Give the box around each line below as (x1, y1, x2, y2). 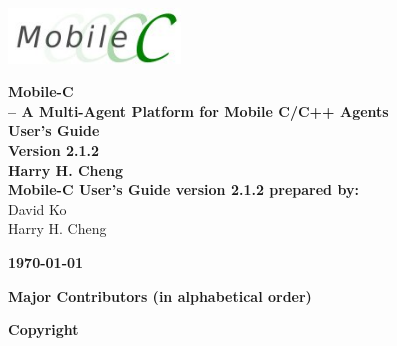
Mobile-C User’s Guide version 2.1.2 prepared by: (8, 179, 359, 200)
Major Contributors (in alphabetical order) (8, 285, 312, 306)
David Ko (8, 198, 67, 219)
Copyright (8, 319, 79, 340)
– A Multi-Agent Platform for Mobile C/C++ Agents (8, 100, 389, 121)
